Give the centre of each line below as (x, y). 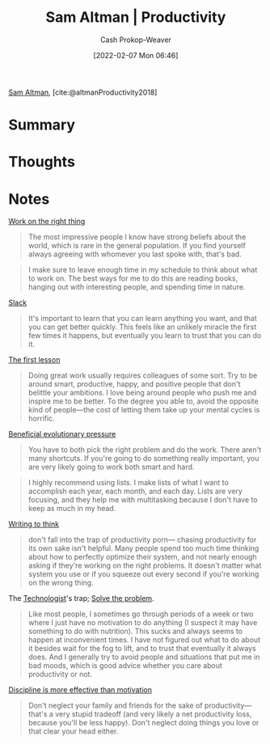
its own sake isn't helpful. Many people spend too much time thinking (143, 548)
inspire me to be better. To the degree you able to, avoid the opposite (143, 401)
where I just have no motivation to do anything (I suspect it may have (143, 623)
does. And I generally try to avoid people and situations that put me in (144, 657)
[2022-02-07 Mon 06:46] (136, 55)
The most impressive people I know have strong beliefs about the (137, 237)
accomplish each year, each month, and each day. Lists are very (135, 491)
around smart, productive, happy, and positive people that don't (134, 384)
